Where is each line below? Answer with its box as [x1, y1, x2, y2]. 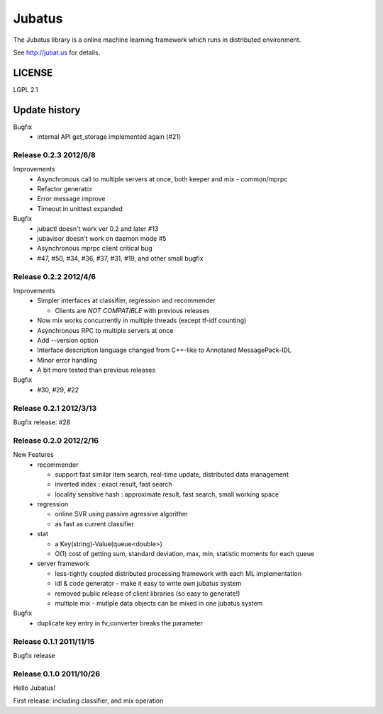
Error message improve [37, 195, 106, 203]
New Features [13, 450, 55, 459]
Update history [13, 103, 81, 116]
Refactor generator [37, 185, 93, 193]
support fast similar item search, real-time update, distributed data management [55, 470, 289, 478]
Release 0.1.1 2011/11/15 [13, 636, 95, 646]
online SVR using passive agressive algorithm [55, 510, 188, 518]
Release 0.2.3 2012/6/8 [13, 149, 96, 159]
